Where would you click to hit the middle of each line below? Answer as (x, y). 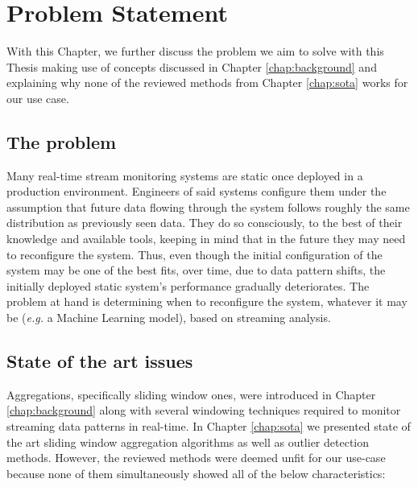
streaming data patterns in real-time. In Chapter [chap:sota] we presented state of (209, 426)
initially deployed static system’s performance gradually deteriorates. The (188, 285)
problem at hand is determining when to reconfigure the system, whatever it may (207, 301)
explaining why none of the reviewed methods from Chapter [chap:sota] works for (207, 83)
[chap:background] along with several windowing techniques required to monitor (204, 410)
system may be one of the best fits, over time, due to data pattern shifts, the (196, 270)
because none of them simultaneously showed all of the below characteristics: (196, 473)
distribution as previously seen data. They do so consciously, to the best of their (205, 223)
